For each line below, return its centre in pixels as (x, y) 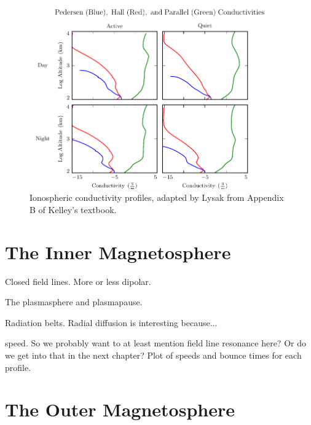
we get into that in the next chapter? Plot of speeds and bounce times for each (153, 355)
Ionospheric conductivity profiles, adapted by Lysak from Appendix (157, 197)
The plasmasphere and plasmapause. (74, 302)
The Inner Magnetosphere (118, 251)
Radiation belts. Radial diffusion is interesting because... (111, 322)
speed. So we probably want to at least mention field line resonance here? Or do (155, 343)
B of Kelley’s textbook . (73, 209)
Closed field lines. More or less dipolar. (78, 281)
